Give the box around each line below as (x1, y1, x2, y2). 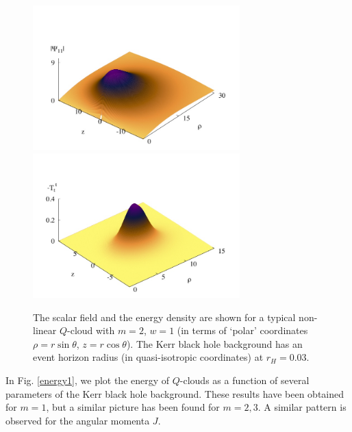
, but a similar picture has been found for (46, 400, 220, 414)
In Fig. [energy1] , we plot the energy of (5, 372, 170, 387)
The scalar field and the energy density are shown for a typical (33, 309, 296, 324)
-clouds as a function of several (179, 372, 310, 387)
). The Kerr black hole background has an (126, 336, 303, 351)
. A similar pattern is (257, 400, 347, 414)
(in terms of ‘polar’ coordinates (177, 323, 308, 338)
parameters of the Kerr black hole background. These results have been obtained (5, 386, 344, 401)
